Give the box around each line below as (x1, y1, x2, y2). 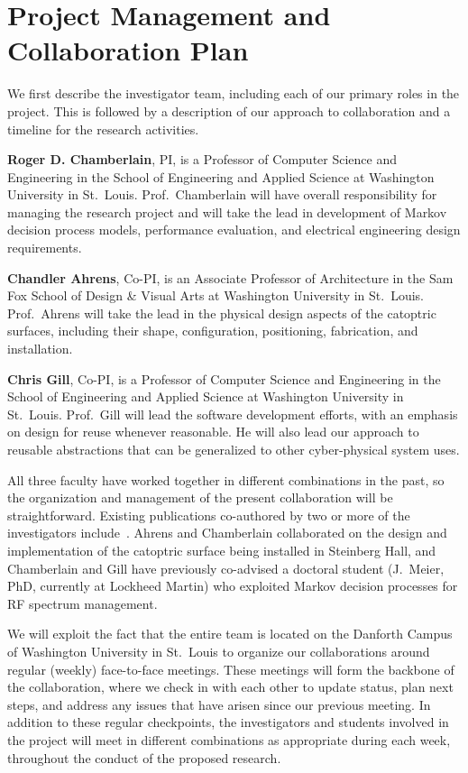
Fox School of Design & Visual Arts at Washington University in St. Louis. (7, 286, 424, 305)
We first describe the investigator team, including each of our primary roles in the (7, 84, 460, 103)
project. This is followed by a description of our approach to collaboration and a (7, 101, 451, 120)
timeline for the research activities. (7, 119, 199, 138)
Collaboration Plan (7, 32, 249, 69)
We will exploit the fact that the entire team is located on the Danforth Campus (7, 624, 453, 643)
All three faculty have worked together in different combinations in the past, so (7, 470, 445, 489)
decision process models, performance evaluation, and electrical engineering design (7, 220, 461, 239)
